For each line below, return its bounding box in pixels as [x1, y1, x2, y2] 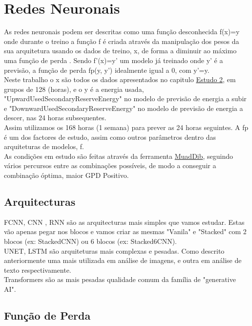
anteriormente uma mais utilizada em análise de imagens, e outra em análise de [4, 255, 242, 265]
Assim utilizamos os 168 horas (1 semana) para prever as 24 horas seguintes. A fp [4, 122, 249, 132]
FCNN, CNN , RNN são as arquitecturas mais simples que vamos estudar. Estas [4, 217, 245, 227]
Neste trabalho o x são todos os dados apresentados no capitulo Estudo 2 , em [4, 74, 236, 85]
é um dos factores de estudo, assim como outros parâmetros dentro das [4, 131, 216, 142]
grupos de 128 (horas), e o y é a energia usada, [4, 84, 144, 94]
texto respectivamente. [4, 264, 71, 275]
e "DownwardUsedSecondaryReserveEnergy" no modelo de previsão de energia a [4, 103, 243, 113]
